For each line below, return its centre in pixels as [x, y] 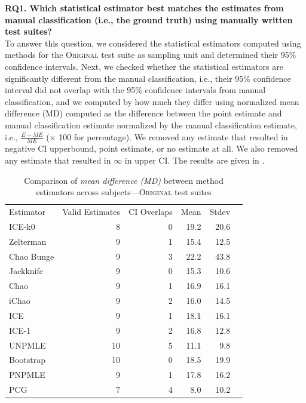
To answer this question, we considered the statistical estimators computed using [153, 43]
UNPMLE [27, 345]
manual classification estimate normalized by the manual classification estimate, [151, 124]
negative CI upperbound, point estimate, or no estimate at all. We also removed [152, 148]
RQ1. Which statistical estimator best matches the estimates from [144, 8]
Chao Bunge [32, 256]
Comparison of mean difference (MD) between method [124, 180]
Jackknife [26, 271]
